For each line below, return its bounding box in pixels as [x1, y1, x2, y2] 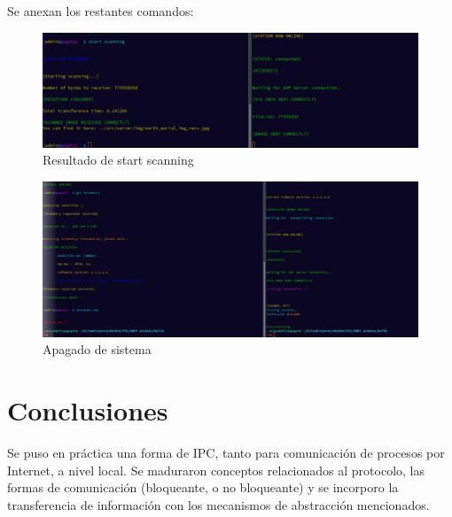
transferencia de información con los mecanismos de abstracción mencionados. [7, 495, 430, 513]
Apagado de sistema [43, 340, 152, 359]
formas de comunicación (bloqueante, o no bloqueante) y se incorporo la [7, 478, 399, 497]
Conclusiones [7, 392, 168, 428]
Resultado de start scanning [43, 150, 194, 169]
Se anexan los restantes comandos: [7, 2, 194, 19]
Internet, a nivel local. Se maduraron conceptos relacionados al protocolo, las [7, 460, 425, 479]
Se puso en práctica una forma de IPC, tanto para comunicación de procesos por [7, 444, 445, 462]
